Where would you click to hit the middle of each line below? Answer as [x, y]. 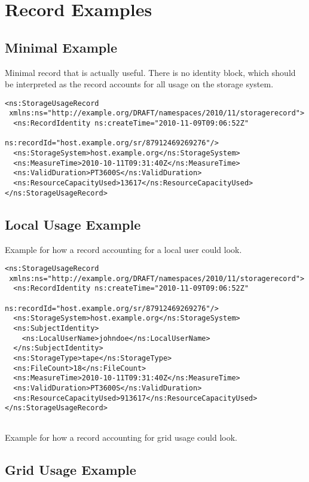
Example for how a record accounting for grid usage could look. [121, 437]
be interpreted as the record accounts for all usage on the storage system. [139, 84]
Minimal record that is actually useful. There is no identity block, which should [150, 72]
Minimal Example [61, 47]
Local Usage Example [73, 224]
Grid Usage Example [71, 469]
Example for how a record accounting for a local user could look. [123, 249]
